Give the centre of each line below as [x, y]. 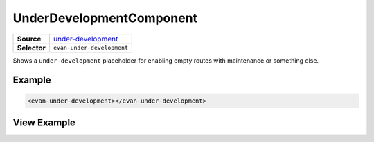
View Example [44, 122]
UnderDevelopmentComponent [105, 18]
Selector [32, 48]
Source [29, 39]
